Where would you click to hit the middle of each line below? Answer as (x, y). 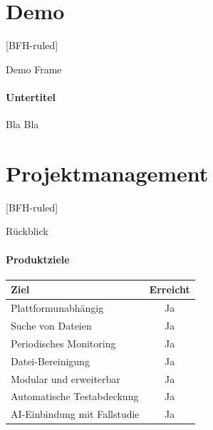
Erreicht (170, 289)
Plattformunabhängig (57, 308)
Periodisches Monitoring (63, 343)
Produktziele (38, 259)
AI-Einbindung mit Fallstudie (75, 414)
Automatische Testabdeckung (75, 396)
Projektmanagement (107, 173)
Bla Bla (22, 124)
